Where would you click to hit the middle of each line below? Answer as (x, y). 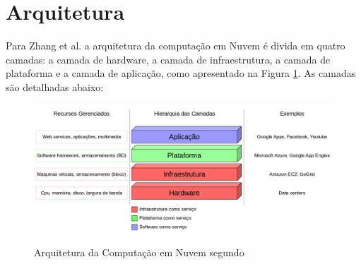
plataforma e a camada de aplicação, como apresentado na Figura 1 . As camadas (181, 73)
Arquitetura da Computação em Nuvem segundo (139, 252)
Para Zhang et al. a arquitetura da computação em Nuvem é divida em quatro (176, 46)
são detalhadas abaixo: (55, 86)
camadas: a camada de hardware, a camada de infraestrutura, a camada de (168, 59)
